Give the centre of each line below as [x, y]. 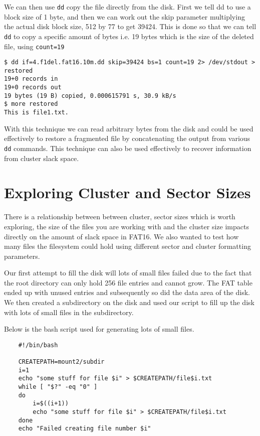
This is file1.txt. [36, 113]
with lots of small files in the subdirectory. [69, 312]
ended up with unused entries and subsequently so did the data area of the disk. [127, 292]
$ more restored [31, 104]
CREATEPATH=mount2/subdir [61, 362]
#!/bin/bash [38, 345]
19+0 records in [31, 79]
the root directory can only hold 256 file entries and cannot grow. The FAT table [128, 282]
